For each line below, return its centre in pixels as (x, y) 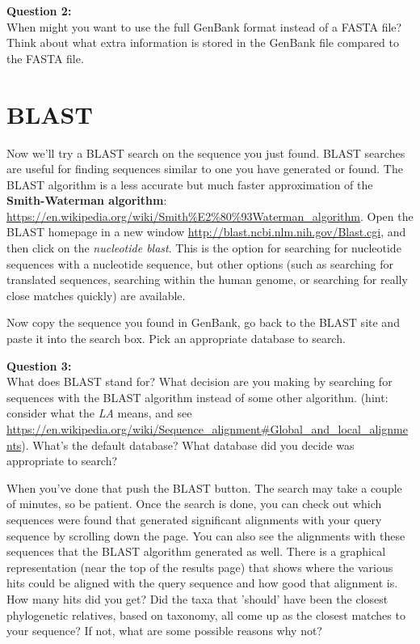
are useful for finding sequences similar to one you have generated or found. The (205, 169)
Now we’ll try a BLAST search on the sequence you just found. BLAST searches (206, 153)
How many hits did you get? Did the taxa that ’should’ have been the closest (197, 598)
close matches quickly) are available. (96, 295)
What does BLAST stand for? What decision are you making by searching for (199, 381)
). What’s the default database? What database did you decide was (188, 445)
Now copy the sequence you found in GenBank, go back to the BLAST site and (203, 322)
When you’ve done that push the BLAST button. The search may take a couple (204, 487)
